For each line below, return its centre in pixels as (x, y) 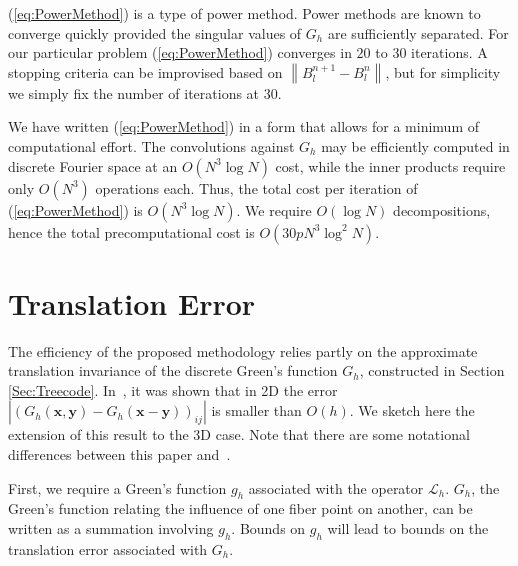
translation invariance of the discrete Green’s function (173, 370)
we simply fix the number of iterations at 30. (145, 92)
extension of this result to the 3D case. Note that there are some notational (239, 434)
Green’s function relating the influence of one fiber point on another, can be (240, 508)
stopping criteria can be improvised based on (145, 71)
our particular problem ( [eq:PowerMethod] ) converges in (180, 52)
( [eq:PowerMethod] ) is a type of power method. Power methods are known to (244, 13)
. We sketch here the (412, 410)
